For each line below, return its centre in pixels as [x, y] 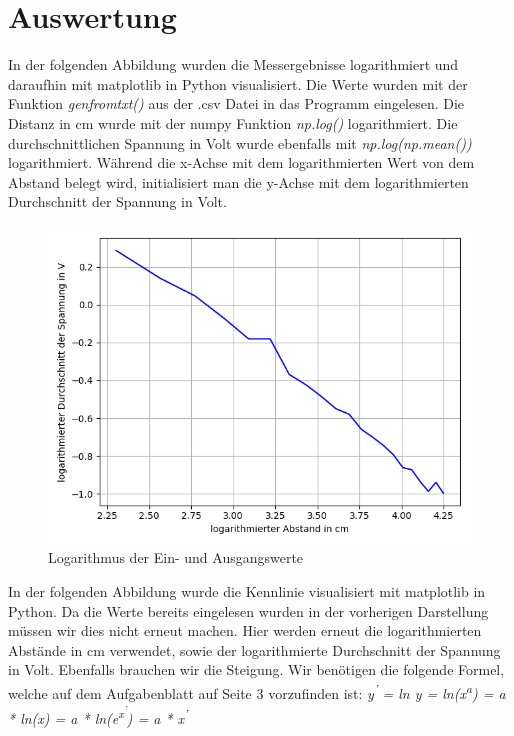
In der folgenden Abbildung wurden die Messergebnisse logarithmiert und [233, 64]
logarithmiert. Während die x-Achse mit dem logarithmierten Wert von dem [241, 162]
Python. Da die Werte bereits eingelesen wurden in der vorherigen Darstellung [248, 610]
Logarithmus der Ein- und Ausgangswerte [176, 557]
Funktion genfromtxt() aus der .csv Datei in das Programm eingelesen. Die [236, 103]
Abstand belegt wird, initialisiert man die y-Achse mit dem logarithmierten [238, 181]
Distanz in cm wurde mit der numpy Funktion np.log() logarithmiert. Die [233, 122]
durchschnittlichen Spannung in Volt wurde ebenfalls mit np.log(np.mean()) [240, 142]
